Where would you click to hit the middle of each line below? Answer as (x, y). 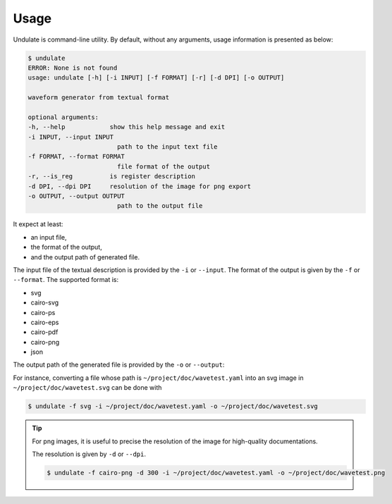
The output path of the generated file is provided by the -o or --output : (119, 365)
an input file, (49, 237)
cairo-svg (45, 302)
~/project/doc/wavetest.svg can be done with (87, 388)
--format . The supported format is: (66, 280)
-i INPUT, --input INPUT (71, 137)
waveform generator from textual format (98, 98)
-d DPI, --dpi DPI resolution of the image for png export (140, 186)
